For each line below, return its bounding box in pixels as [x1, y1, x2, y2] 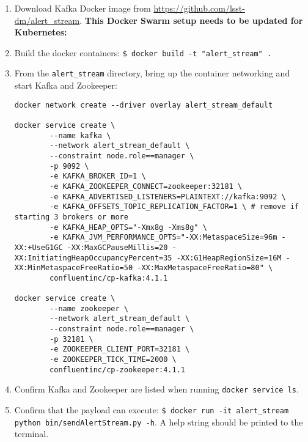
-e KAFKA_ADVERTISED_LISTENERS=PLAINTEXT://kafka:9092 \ [50, 192, 286, 201]
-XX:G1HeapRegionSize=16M [176, 253, 282, 262]
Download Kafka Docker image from [14, 2, 151, 14]
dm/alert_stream [14, 13, 80, 26]
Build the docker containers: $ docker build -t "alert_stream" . [14, 46, 272, 59]
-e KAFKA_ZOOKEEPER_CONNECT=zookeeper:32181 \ [50, 182, 243, 191]
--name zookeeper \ [50, 304, 128, 313]
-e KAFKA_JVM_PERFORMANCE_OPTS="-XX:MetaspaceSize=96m [50, 233, 277, 242]
